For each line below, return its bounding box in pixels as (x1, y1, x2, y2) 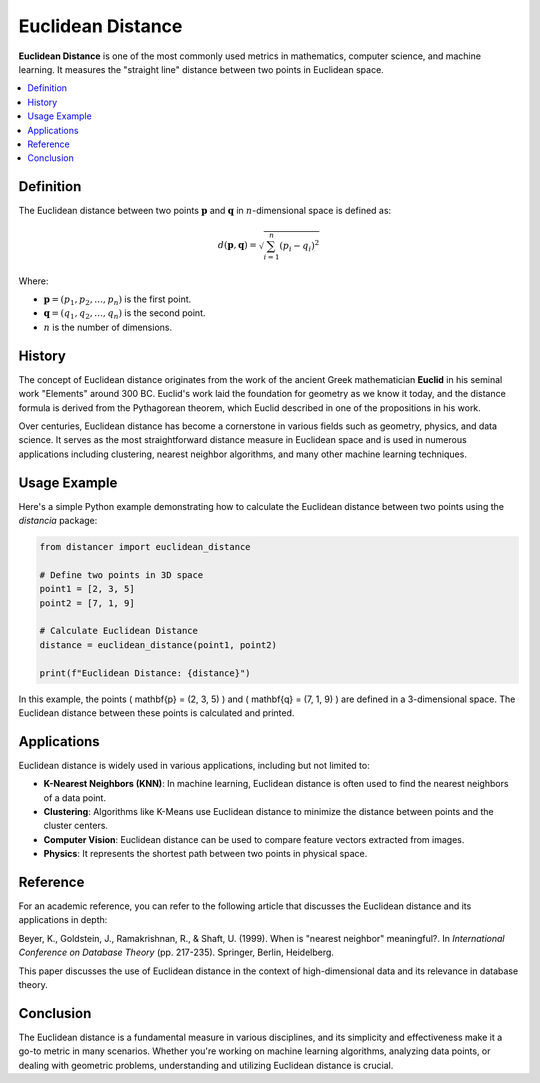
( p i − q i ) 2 (279, 238, 320, 254)
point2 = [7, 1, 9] (39, 597, 135, 609)
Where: (18, 275, 49, 287)
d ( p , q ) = (217, 240, 257, 251)
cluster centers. (43, 820, 109, 832)
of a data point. (43, 791, 107, 804)
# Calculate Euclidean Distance (39, 625, 199, 637)
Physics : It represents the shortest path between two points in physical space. (43, 848, 368, 860)
